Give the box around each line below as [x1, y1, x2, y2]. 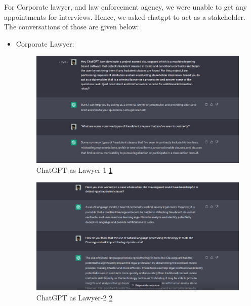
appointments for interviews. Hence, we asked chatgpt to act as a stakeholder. [4, 11, 245, 22]
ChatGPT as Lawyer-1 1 [36, 165, 113, 175]
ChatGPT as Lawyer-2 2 [36, 292, 113, 302]
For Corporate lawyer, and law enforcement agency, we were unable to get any [4, 2, 247, 12]
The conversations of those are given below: [4, 21, 139, 32]
